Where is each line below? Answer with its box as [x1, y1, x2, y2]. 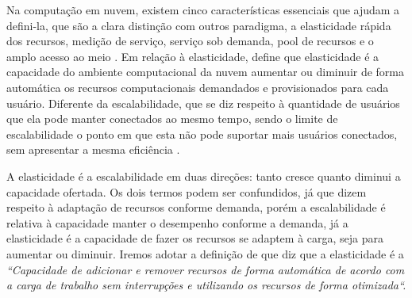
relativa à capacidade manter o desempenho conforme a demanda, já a [6, 214, 348, 231]
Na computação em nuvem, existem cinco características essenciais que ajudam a [6, 2, 400, 17]
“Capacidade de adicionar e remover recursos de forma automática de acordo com [6, 261, 405, 277]
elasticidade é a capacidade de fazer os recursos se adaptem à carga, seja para [6, 230, 384, 246]
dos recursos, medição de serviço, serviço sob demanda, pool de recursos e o [6, 32, 374, 49]
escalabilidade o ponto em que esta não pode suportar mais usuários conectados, [6, 125, 398, 142]
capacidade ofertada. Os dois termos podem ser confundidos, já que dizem [6, 183, 367, 200]
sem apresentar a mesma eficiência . [6, 141, 180, 158]
